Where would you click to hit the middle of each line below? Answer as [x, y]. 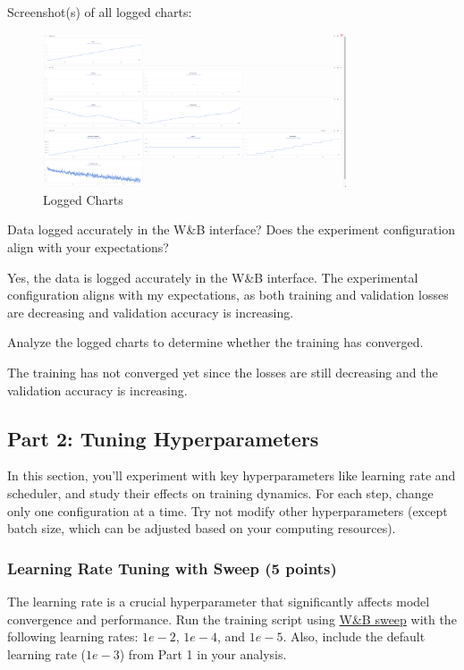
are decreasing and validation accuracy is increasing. [151, 312]
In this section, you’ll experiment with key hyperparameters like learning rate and [232, 475]
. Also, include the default [354, 636]
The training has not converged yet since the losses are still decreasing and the [223, 372]
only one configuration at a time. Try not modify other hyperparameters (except [228, 510]
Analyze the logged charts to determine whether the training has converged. [215, 342]
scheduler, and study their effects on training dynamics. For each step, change [220, 492]
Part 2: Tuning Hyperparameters [163, 438]
